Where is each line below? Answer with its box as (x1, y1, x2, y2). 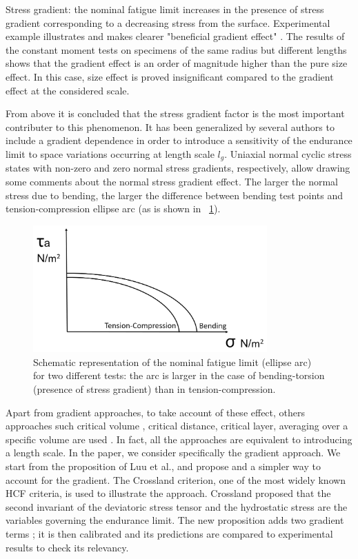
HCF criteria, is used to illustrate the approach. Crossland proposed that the (6, 486, 331, 500)
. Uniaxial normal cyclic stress (224, 146, 352, 161)
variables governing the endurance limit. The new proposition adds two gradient (6, 513, 344, 527)
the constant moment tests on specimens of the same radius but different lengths (6, 42, 347, 57)
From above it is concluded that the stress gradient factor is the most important (6, 106, 345, 121)
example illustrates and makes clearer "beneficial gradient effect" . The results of (6, 29, 345, 43)
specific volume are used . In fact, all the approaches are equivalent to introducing (6, 431, 352, 446)
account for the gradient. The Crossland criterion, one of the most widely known (6, 472, 346, 487)
